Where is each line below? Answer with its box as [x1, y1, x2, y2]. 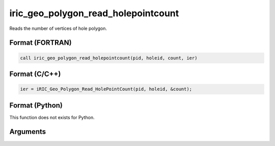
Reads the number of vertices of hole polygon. [9, 25, 107, 31]
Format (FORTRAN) [9, 39, 72, 47]
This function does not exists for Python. [9, 114, 95, 120]
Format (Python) [9, 101, 63, 109]
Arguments [9, 127, 46, 136]
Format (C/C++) [9, 69, 61, 78]
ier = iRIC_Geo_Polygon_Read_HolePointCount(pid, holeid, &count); [20, 86, 193, 92]
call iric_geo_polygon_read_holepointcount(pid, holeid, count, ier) [20, 55, 198, 61]
